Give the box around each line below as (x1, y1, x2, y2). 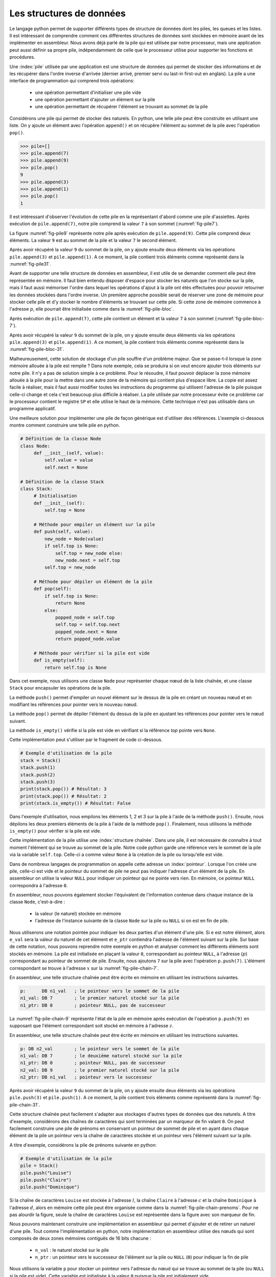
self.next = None (44, 464, 88, 470)
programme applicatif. (9, 406, 56, 412)
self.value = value (44, 457, 94, 463)
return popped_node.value (55, 636, 120, 642)
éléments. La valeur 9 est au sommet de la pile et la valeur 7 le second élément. (9, 237, 177, 243)
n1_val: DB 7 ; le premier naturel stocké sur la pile (20, 995, 179, 1001)
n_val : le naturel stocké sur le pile (35, 1247, 109, 1253)
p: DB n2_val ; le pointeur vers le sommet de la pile (20, 1046, 179, 1052)
